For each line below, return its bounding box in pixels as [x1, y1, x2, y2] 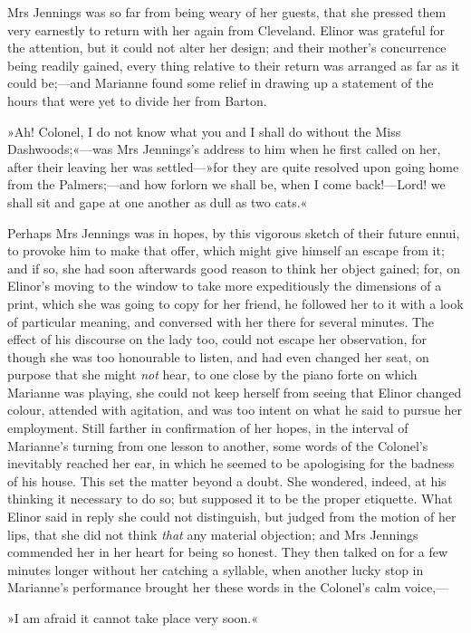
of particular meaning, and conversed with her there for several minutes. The [7, 312, 435, 331]
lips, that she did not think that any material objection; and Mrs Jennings [7, 524, 418, 543]
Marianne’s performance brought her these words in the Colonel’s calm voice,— [7, 578, 449, 597]
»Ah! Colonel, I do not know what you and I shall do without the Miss [7, 121, 401, 140]
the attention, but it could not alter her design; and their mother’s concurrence [7, 38, 447, 57]
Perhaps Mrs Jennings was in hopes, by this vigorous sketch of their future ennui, [7, 223, 460, 242]
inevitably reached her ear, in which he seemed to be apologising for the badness [7, 454, 455, 473]
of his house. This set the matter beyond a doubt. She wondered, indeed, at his [7, 471, 447, 490]
